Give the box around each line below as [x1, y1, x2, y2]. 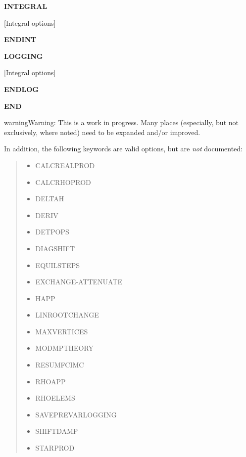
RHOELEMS [35, 393, 75, 403]
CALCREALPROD [35, 160, 95, 170]
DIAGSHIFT [35, 243, 75, 253]
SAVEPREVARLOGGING [35, 409, 117, 419]
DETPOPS [35, 227, 69, 237]
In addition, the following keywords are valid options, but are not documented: [4, 143, 243, 154]
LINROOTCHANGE [35, 310, 99, 320]
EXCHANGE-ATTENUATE [35, 276, 123, 287]
